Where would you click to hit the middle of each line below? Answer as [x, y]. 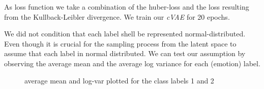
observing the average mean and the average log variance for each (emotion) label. [132, 63]
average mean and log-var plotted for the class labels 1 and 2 [119, 80]
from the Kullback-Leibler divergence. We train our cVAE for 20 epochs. [117, 16]
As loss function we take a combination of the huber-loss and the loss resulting [127, 7]
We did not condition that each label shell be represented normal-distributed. [125, 34]
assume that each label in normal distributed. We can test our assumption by [125, 53]
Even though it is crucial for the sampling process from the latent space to [120, 43]
